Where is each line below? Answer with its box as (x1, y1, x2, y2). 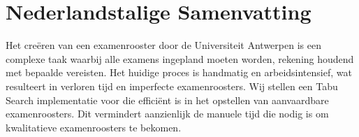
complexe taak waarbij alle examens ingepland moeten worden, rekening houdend (6, 51, 354, 66)
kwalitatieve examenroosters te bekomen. (6, 120, 182, 134)
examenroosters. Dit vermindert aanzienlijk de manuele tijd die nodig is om (6, 106, 329, 121)
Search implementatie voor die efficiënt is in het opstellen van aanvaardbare (6, 92, 329, 107)
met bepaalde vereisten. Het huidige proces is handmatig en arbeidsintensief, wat (6, 65, 352, 80)
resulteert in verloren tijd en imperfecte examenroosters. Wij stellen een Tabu (6, 78, 338, 93)
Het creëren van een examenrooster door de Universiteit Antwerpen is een (6, 38, 321, 52)
